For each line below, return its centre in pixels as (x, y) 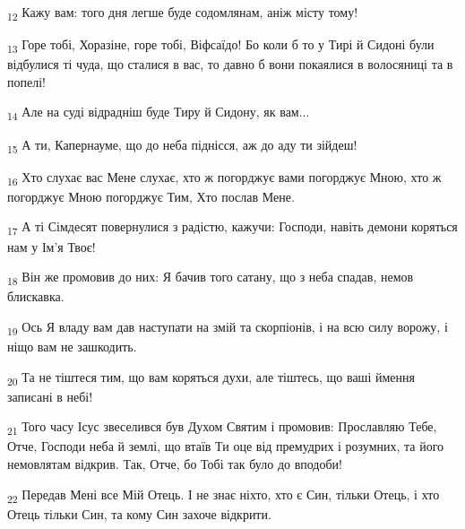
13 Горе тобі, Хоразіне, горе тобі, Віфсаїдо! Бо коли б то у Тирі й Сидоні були (221, 45)
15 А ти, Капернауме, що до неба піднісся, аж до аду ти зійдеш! (182, 145)
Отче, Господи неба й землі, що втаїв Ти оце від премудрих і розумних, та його (226, 446)
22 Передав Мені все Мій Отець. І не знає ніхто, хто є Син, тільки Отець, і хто (224, 495)
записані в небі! (50, 396)
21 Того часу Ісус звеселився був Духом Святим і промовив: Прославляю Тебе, (222, 428)
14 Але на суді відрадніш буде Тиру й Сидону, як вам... (159, 113)
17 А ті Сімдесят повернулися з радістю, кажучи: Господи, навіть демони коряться (232, 228)
